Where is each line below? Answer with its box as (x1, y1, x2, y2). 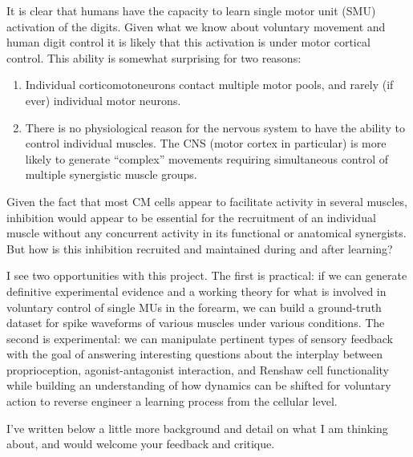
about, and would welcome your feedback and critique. (6, 435, 275, 452)
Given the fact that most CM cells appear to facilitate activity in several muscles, (6, 192, 407, 209)
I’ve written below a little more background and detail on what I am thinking (6, 419, 388, 436)
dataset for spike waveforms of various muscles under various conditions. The (6, 314, 385, 331)
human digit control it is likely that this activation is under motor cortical (6, 34, 370, 51)
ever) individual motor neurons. (25, 91, 181, 108)
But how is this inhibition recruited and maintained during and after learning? (6, 240, 393, 257)
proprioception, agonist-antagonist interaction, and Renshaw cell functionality (6, 361, 389, 378)
